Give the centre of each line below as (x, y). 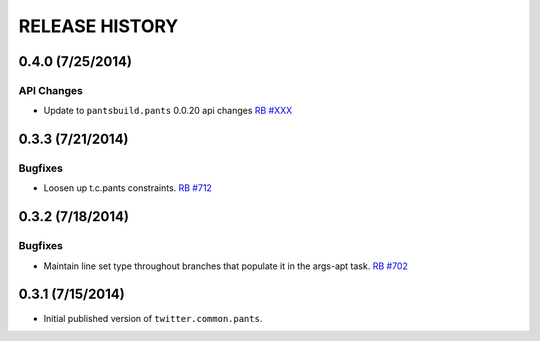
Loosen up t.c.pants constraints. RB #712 (127, 188)
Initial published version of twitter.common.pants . (153, 318)
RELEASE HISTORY (98, 26)
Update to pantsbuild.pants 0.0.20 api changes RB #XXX (168, 111)
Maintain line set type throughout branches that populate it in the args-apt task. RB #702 (226, 266)
